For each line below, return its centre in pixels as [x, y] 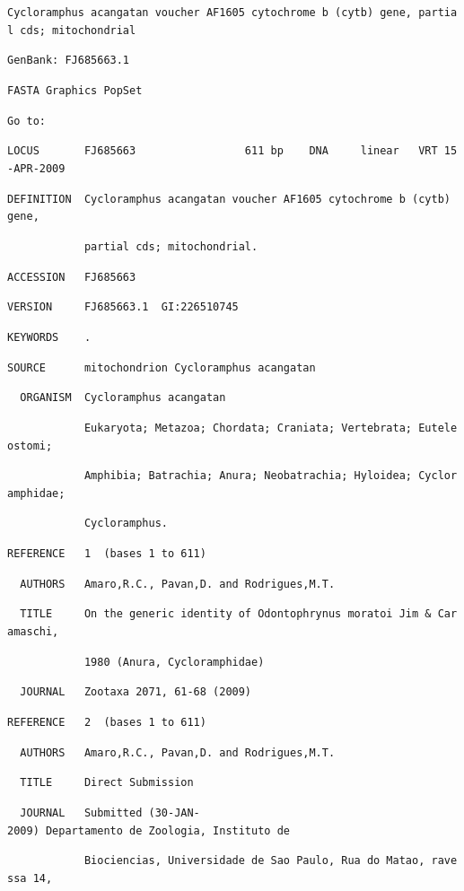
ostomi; [30, 445]
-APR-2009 [36, 168]
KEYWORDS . [49, 337]
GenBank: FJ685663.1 [69, 61]
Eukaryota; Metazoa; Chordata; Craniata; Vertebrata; [248, 428]
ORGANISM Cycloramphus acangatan [123, 398]
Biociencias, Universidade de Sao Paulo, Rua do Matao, [254, 861]
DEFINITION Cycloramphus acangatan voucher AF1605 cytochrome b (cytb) [229, 199]
